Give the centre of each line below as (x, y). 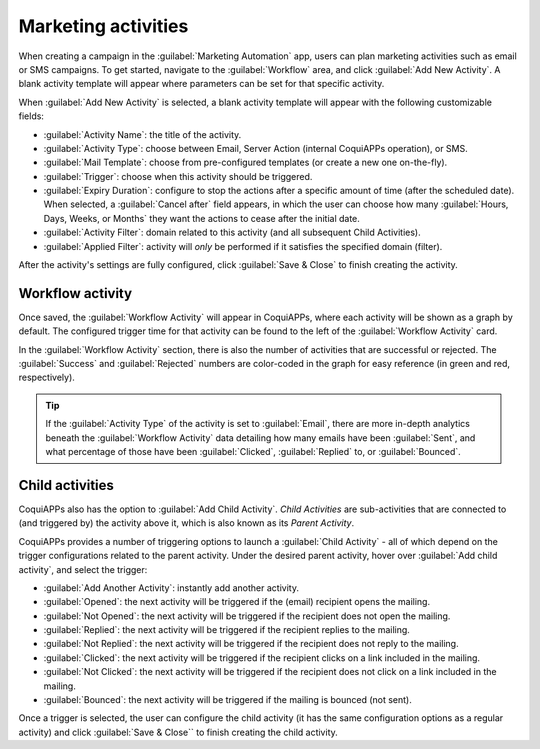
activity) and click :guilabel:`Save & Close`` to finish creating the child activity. (178, 732)
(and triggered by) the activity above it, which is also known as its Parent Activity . (186, 523)
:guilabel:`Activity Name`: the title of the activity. (142, 134)
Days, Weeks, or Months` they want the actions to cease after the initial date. (201, 218)
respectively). (46, 377)
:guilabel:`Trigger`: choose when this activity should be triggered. (178, 176)
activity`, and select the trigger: (83, 569)
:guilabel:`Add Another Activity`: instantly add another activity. (171, 587)
